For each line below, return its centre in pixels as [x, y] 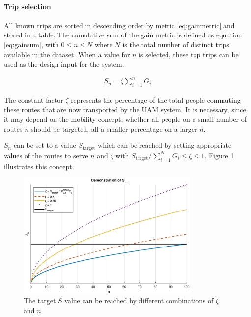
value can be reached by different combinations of [139, 300]
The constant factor [34, 100]
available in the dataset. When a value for [67, 54]
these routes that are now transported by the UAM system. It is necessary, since [125, 109]
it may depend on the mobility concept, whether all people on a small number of [125, 119]
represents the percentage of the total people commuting [156, 100]
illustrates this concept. [39, 166]
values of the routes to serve [46, 155]
